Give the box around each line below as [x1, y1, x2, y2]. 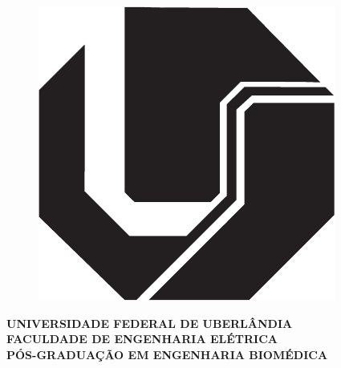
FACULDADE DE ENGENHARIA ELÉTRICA [6, 330, 278, 347]
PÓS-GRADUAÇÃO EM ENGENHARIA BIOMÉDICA [6, 346, 328, 362]
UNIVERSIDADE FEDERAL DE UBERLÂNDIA [6, 314, 293, 331]
